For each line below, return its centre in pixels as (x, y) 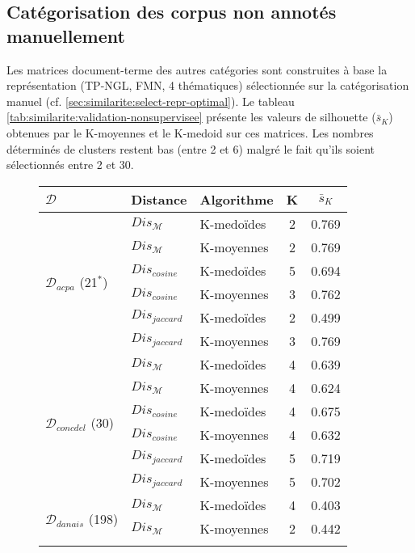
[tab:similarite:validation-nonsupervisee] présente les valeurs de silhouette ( (191, 117)
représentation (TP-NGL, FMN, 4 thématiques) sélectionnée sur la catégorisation (208, 85)
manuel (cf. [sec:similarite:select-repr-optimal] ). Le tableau (151, 101)
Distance (159, 199)
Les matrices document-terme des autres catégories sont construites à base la (197, 69)
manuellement (66, 35)
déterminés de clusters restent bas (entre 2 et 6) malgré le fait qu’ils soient (191, 148)
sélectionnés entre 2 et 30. (70, 165)
